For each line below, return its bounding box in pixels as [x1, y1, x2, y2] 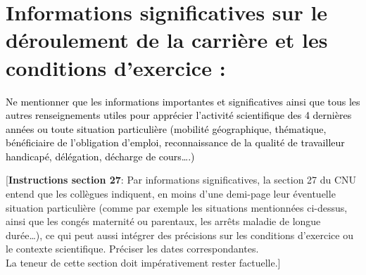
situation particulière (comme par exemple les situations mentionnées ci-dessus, [6, 200, 348, 215]
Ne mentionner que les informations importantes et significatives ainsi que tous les [6, 94, 360, 108]
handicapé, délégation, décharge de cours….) [6, 148, 195, 163]
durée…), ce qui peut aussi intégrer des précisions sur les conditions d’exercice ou [6, 227, 353, 242]
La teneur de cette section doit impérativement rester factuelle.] [6, 255, 281, 270]
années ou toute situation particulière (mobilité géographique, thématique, [6, 121, 327, 136]
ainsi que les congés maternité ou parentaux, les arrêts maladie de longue [6, 214, 321, 229]
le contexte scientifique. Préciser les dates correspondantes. [6, 241, 259, 256]
